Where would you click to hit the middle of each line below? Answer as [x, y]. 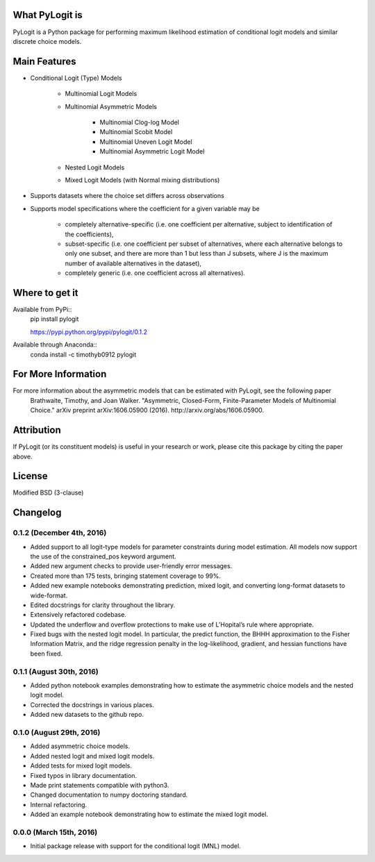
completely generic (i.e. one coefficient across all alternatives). [155, 273]
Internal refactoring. [59, 804]
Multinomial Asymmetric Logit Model [152, 151]
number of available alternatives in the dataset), [133, 263]
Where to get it [46, 293]
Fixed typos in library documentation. [84, 775]
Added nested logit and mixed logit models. [92, 756]
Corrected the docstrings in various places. [92, 704]
